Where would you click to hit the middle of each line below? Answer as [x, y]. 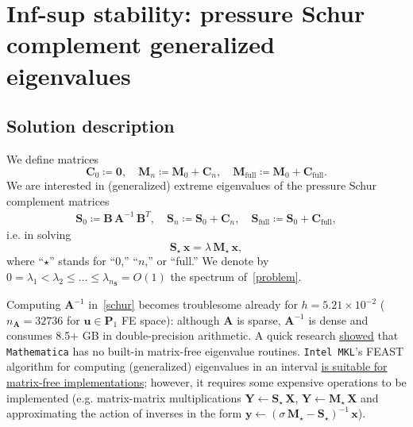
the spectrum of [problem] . [236, 276]
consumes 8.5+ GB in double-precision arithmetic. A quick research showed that [203, 335]
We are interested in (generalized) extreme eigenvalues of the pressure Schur [192, 185]
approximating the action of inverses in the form [124, 413]
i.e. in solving [39, 235]
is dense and [338, 319]
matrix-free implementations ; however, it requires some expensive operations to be [206, 382]
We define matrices [52, 158]
